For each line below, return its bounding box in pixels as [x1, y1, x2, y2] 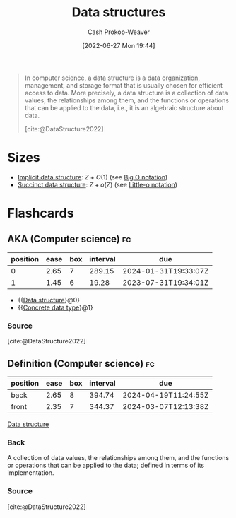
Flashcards [7, 206, 74, 221]
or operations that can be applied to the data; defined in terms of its [7, 461, 205, 470]
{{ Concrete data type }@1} [17, 303, 93, 312]
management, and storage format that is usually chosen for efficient [24, 81, 223, 89]
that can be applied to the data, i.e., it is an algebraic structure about [24, 103, 224, 112]
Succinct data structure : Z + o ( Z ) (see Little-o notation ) [17, 180, 178, 189]
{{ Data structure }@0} [17, 295, 80, 304]
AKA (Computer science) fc [7, 233, 131, 245]
